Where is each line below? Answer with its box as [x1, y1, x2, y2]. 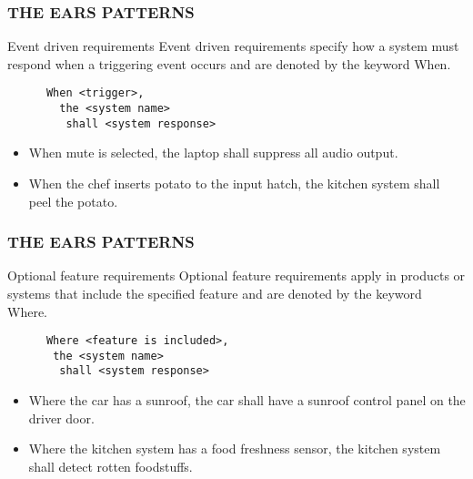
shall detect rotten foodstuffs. [28, 456, 193, 475]
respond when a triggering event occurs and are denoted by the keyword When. [7, 54, 451, 73]
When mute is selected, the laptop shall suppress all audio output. [28, 143, 398, 162]
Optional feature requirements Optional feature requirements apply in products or [7, 266, 466, 285]
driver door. [28, 408, 95, 427]
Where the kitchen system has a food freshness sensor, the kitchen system [28, 439, 441, 458]
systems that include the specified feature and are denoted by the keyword [7, 283, 422, 302]
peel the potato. [28, 191, 118, 210]
